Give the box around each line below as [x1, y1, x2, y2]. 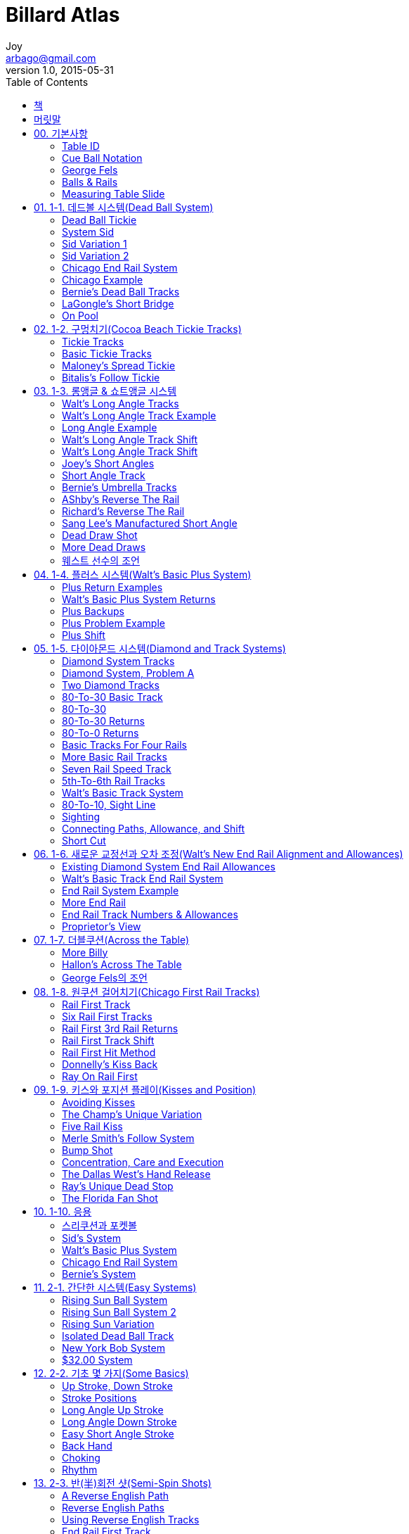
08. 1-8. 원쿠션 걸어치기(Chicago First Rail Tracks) [34, 985, 260, 998]
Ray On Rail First [62, 1070, 138, 1082]
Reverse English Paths [62, 1501, 164, 1514]
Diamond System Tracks [62, 654, 175, 667]
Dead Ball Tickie [62, 213, 137, 226]
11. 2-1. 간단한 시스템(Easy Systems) [34, 1281, 197, 1293]
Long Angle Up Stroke [62, 1403, 164, 1416]
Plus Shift [62, 628, 105, 641]
